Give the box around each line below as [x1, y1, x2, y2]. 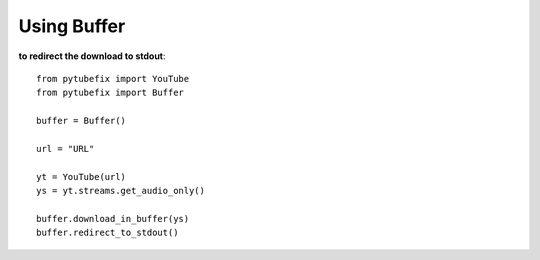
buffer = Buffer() [36, 115, 127, 127]
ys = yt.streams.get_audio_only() [36, 185, 205, 197]
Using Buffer [18, 15, 126, 37]
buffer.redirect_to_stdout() [36, 227, 179, 239]
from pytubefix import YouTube [36, 73, 190, 84]
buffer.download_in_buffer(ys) [36, 213, 190, 224]
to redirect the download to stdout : [18, 50, 166, 62]
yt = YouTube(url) [36, 171, 127, 182]
